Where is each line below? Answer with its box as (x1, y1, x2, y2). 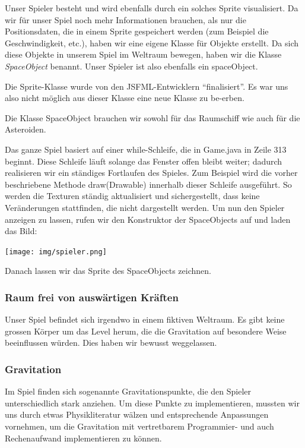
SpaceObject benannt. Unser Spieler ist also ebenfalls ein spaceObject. (5, 59, 258, 72)
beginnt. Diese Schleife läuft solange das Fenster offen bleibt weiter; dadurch (5, 154, 282, 167)
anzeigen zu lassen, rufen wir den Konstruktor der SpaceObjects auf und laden (5, 213, 291, 225)
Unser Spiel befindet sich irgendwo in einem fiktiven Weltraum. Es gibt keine (5, 313, 285, 326)
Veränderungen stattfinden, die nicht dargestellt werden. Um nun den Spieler (5, 201, 285, 213)
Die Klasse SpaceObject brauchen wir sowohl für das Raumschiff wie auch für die (5, 111, 300, 124)
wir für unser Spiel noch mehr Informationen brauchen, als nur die (5, 13, 246, 26)
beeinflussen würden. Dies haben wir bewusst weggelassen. (5, 336, 217, 349)
